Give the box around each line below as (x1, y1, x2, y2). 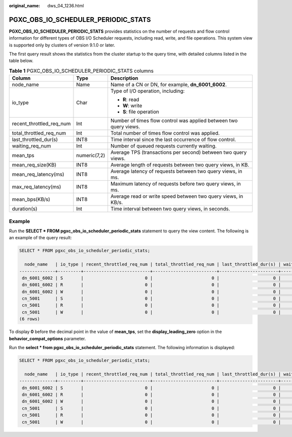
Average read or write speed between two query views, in (110, 193, 243, 200)
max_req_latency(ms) (12, 184, 61, 190)
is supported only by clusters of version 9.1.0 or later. (9, 42, 115, 48)
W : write (122, 103, 143, 109)
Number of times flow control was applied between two (110, 117, 238, 124)
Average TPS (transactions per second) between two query (110, 149, 247, 156)
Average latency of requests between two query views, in (110, 168, 243, 175)
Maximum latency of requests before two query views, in (110, 181, 241, 187)
